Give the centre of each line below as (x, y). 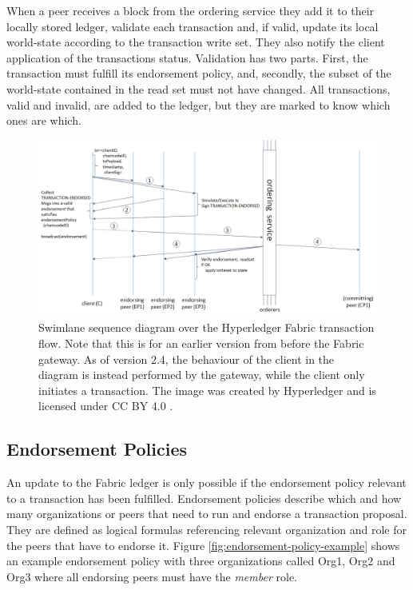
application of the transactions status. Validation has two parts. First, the (187, 57)
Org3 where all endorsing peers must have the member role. (152, 576)
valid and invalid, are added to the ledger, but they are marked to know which (199, 104)
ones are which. (44, 120)
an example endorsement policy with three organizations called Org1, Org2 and (201, 561)
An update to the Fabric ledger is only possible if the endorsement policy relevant (206, 482)
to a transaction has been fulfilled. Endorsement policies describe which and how (204, 498)
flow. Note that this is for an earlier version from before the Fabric (201, 343)
